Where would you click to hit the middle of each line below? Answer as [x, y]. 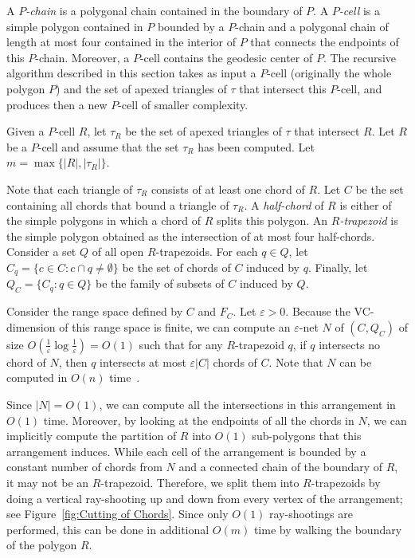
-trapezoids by [346, 482]
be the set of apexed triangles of [204, 131]
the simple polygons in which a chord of [104, 220]
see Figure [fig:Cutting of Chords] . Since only [117, 514]
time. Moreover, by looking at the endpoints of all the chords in [199, 420]
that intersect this [283, 88]
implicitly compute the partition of [92, 436]
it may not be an [48, 482]
